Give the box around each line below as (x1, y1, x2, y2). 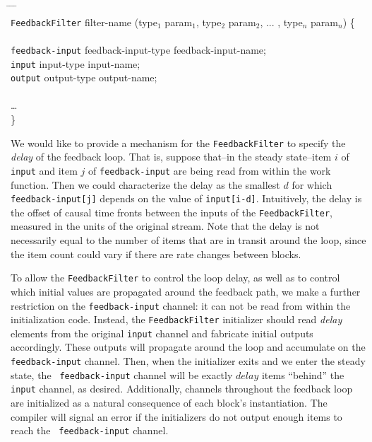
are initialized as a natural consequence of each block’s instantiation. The (11, 395, 328, 410)
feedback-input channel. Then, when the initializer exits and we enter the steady (11, 354, 366, 368)
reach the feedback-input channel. (11, 423, 169, 438)
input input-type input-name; (11, 56, 140, 71)
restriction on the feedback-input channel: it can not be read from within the (11, 298, 351, 313)
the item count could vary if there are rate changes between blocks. (11, 246, 301, 261)
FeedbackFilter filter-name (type (11, 14, 157, 29)
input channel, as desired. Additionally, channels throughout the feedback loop (11, 381, 353, 396)
